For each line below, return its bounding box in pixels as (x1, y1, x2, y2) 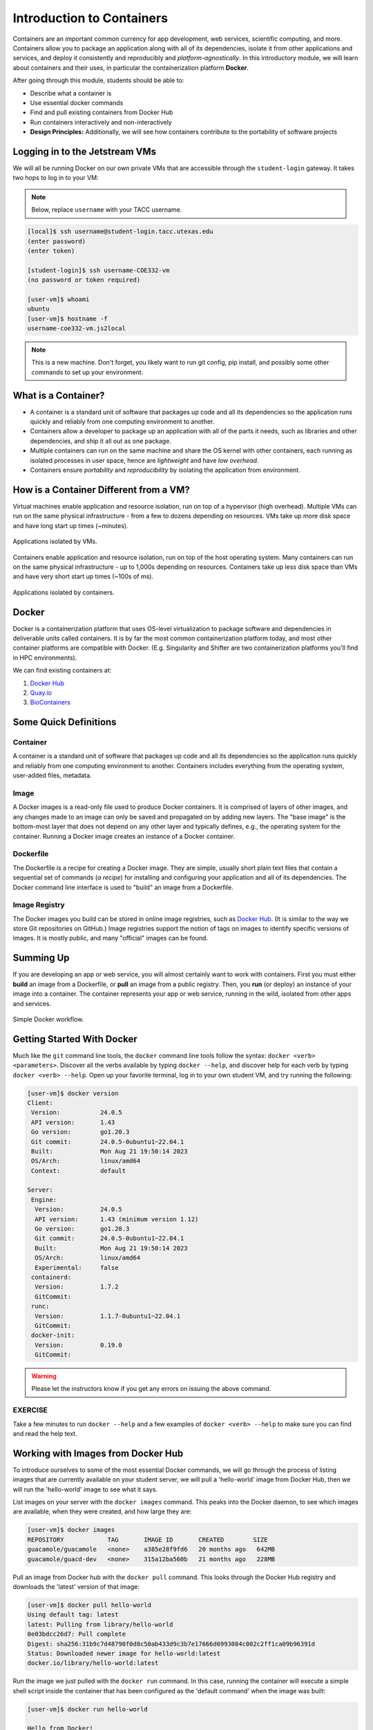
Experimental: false (35, 1264, 119, 1271)
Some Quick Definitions (12, 716, 117, 728)
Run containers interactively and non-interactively (30, 118, 172, 126)
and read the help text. (12, 1430, 77, 1438)
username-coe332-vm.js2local (27, 325, 126, 332)
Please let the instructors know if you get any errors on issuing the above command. (31, 1385, 271, 1393)
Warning (31, 1372, 57, 1381)
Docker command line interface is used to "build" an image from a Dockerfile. (12, 883, 234, 891)
